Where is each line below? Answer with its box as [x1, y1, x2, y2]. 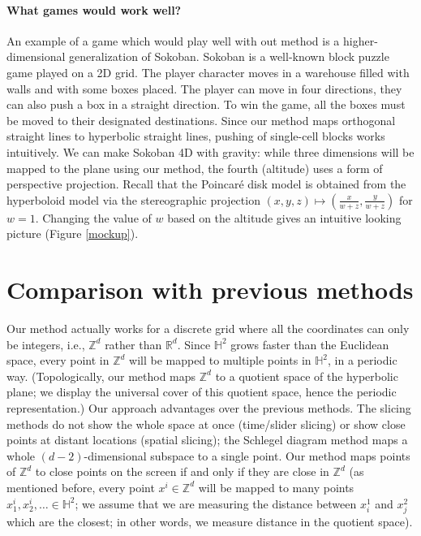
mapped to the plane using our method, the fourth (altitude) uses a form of [6, 159, 383, 176]
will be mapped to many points [198, 478, 354, 495]
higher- [342, 32, 378, 49]
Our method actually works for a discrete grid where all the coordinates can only [6, 320, 410, 337]
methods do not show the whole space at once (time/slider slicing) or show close [6, 415, 406, 432]
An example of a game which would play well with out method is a [6, 32, 340, 49]
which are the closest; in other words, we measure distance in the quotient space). [6, 512, 413, 530]
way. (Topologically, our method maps [6, 367, 196, 384]
